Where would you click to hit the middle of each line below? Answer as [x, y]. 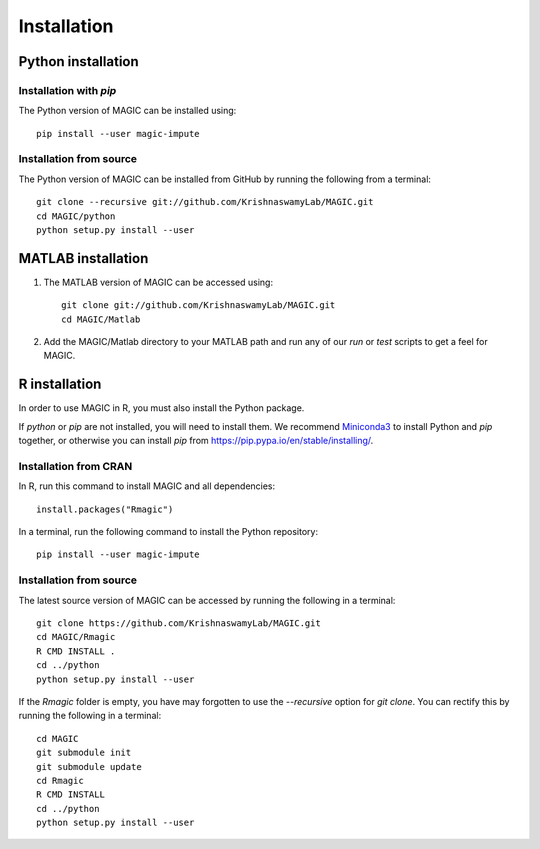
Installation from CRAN [75, 466]
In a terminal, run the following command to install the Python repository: [168, 532]
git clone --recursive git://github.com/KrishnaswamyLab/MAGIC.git [205, 202]
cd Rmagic [60, 780]
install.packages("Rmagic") [105, 509]
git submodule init [84, 753]
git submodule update [89, 766]
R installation [60, 384]
